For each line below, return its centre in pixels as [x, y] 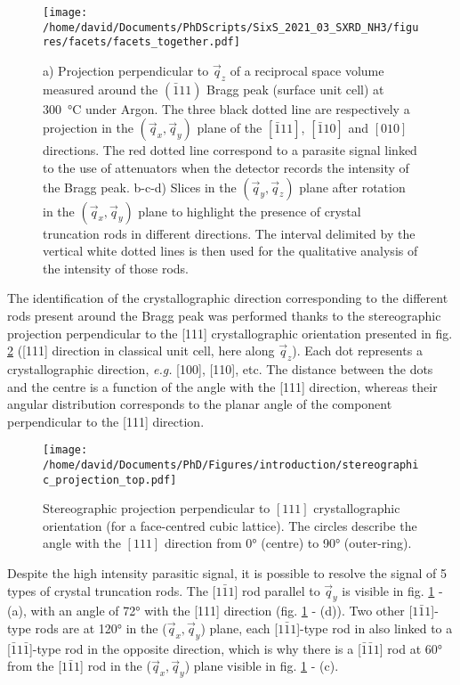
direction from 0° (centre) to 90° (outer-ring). [288, 543]
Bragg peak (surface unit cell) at [295, 89]
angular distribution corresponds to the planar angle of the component [200, 404]
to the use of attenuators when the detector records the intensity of [226, 167]
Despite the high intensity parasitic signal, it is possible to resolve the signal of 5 [227, 573]
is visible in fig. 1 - [392, 590]
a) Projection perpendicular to [126, 70]
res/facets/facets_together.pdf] [141, 42]
